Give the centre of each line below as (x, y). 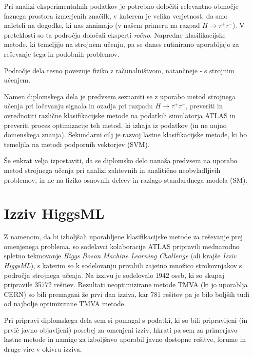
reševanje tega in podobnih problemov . (62, 53)
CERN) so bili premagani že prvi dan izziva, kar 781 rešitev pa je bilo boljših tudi (127, 294)
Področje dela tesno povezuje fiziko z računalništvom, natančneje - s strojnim (119, 70)
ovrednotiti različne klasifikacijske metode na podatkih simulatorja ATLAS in (120, 115)
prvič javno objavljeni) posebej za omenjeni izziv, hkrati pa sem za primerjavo (121, 329)
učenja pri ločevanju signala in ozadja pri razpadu (78, 106)
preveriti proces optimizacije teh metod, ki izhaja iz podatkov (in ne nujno (115, 125)
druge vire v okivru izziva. (43, 348)
